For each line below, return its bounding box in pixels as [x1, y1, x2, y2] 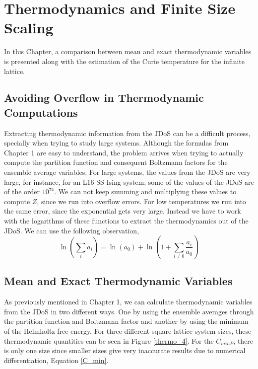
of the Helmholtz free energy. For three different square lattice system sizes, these [4, 325, 252, 336]
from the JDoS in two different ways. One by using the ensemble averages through [4, 306, 254, 316]
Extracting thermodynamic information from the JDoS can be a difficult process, [4, 128, 251, 138]
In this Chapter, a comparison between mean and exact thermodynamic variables [4, 46, 252, 57]
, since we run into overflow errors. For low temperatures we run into [37, 196, 246, 206]
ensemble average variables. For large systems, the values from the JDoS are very [4, 167, 251, 177]
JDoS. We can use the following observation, [4, 225, 139, 235]
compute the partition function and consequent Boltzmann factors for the [4, 157, 228, 167]
